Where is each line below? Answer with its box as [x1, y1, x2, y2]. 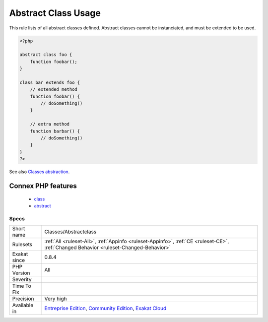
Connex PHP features [9, 182, 77, 190]
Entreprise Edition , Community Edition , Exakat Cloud [44, 305, 167, 312]
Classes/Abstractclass [44, 228, 97, 235]
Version [12, 269, 30, 276]
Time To [12, 283, 32, 290]
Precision [12, 295, 34, 302]
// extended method [30, 87, 78, 92]
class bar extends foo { [19, 79, 80, 85]
